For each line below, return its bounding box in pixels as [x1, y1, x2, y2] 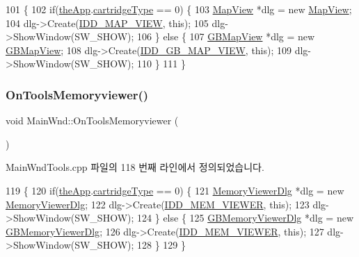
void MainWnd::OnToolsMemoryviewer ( [6, 113, 179, 128]
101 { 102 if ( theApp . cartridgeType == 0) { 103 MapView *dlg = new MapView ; [6, 2, 352, 16]
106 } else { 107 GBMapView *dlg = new [137, 29, 315, 44]
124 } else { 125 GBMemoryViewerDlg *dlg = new [137, 210, 354, 225]
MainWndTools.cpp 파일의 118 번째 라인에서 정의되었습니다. [6, 160, 264, 174]
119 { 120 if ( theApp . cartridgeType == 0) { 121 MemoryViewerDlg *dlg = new [6, 183, 344, 197]
